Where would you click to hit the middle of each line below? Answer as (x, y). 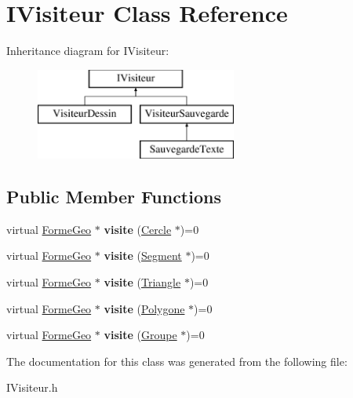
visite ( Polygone (144, 308)
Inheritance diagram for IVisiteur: (88, 51)
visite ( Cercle (138, 229)
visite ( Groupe (140, 335)
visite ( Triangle (142, 282)
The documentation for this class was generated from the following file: (177, 361)
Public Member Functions (114, 197)
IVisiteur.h (32, 387)
